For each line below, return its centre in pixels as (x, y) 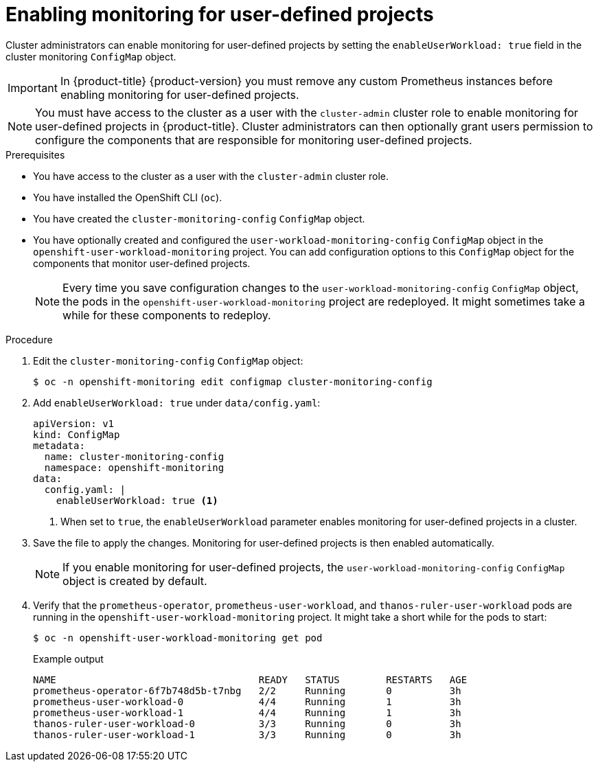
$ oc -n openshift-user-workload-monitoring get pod (178, 638)
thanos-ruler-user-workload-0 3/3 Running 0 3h (247, 723)
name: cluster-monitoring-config (134, 456)
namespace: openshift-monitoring (134, 467)
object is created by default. (135, 581)
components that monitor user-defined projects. (142, 263)
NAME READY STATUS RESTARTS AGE (250, 679)
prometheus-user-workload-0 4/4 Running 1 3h (247, 701)
